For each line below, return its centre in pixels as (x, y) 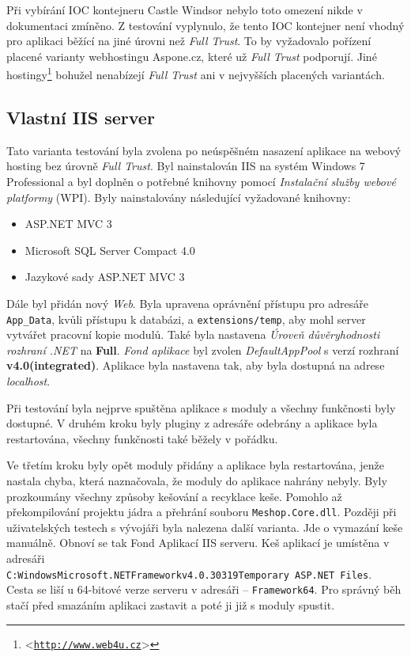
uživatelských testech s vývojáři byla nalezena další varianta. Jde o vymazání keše (205, 527)
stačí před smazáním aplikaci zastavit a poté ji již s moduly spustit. (171, 604)
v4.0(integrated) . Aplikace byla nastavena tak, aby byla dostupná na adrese (196, 365)
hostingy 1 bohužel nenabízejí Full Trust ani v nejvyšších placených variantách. (196, 74)
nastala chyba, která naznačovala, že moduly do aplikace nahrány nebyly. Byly (197, 480)
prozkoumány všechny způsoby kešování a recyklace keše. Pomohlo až (174, 496)
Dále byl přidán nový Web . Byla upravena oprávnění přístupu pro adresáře (187, 303)
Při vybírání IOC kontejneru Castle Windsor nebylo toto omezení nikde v (185, 9)
